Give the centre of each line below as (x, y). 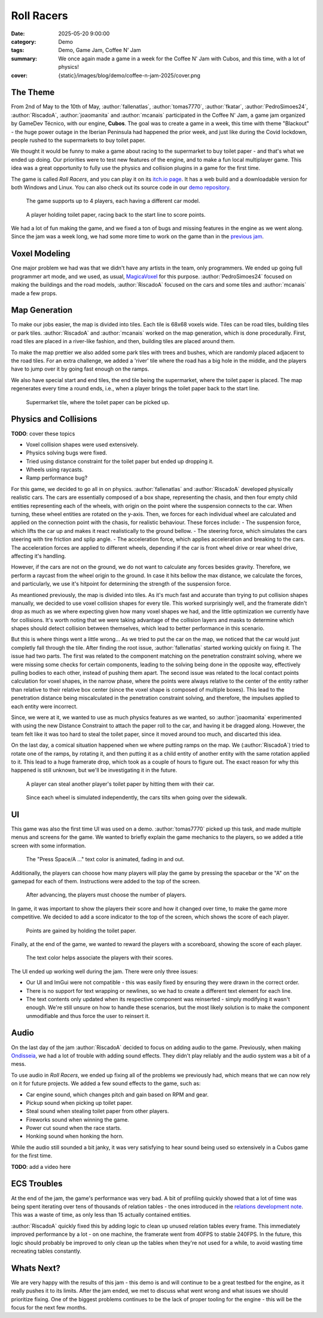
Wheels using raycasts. (55, 469)
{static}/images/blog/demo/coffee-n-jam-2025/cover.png (129, 75)
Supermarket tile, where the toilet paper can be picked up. (98, 402)
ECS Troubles (37, 1184)
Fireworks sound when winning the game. (78, 1119)
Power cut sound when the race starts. (74, 1128)
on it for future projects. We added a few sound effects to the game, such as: (106, 1083)
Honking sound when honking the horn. (75, 1136)
